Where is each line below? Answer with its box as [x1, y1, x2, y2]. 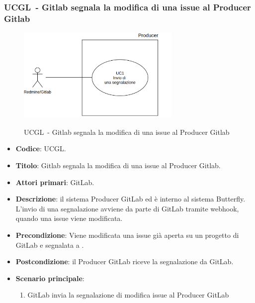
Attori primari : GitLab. [15, 177, 94, 187]
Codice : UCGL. [15, 143, 66, 154]
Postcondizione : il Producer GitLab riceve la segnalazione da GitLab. [15, 256, 234, 267]
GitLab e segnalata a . [15, 239, 84, 250]
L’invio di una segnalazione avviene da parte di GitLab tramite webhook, [15, 203, 239, 213]
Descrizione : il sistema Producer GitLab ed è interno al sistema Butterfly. [15, 194, 246, 204]
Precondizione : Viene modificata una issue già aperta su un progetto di [15, 230, 239, 240]
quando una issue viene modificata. [15, 213, 123, 223]
